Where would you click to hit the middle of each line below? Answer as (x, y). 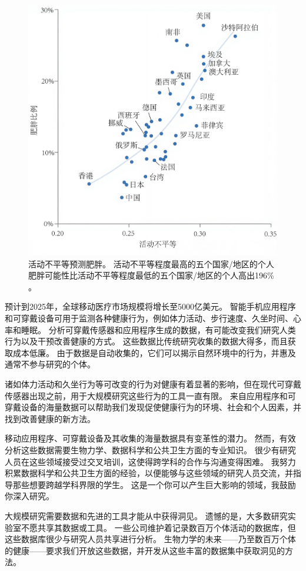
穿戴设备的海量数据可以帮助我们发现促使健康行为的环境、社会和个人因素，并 (153, 407)
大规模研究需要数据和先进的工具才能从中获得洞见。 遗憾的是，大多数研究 (146, 515)
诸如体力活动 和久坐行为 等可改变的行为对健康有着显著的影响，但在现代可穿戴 (153, 384)
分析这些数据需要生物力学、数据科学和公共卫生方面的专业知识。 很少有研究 (150, 449)
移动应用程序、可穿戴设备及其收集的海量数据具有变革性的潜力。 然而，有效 (150, 438)
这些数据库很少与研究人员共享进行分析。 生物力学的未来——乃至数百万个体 (150, 539)
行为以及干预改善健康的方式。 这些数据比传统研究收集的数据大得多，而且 (146, 341)
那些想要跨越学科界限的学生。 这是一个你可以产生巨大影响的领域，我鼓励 (154, 484)
